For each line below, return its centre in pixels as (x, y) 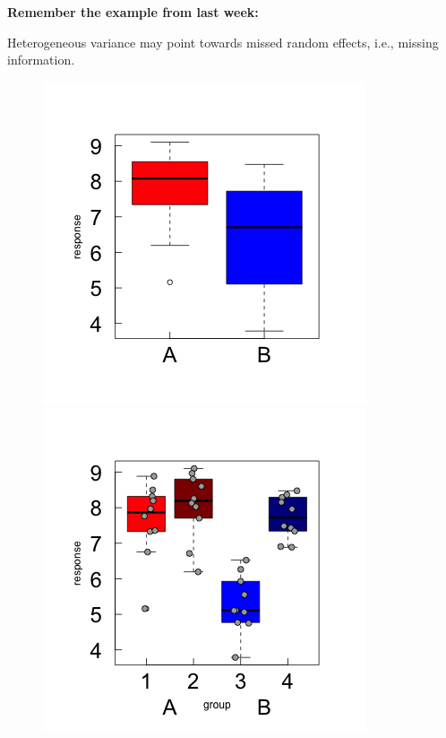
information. (41, 60)
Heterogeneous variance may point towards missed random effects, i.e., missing (223, 42)
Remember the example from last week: (133, 11)
